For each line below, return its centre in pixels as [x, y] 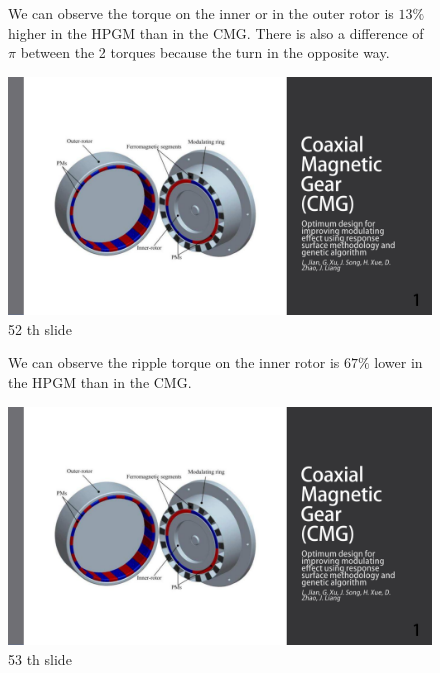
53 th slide [40, 658]
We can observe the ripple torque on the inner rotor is [174, 362]
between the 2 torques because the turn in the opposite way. [205, 52]
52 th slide [40, 328]
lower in [398, 362]
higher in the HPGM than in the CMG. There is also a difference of [216, 32]
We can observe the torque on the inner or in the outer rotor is [201, 13]
